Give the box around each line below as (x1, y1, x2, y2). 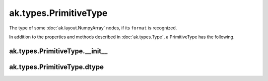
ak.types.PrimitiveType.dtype (9, 63, 104, 71)
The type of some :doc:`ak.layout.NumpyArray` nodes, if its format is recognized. (9, 25, 177, 31)
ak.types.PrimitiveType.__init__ (9, 47, 108, 55)
